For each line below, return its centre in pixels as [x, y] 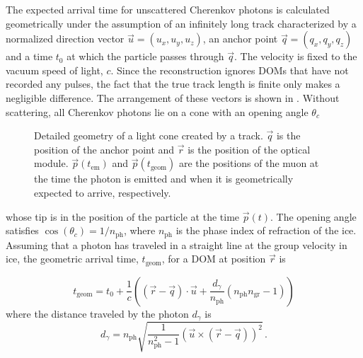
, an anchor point [240, 39]
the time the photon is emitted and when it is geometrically [164, 179]
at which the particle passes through [145, 56]
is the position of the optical [249, 149]
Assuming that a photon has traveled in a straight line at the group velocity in [177, 244]
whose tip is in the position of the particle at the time [123, 216]
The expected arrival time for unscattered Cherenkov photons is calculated [168, 9]
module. [51, 163]
